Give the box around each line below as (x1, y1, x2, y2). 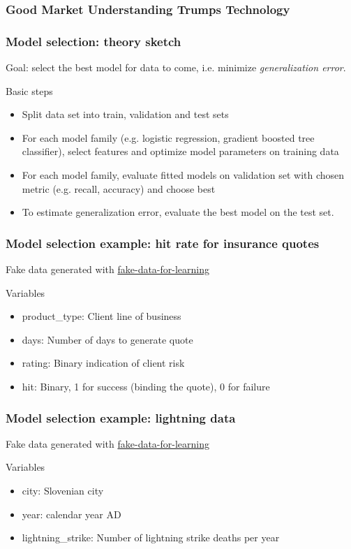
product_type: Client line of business (22, 309, 181, 323)
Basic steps (6, 83, 53, 98)
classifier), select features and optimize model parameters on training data (22, 144, 339, 159)
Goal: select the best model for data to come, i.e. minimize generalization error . (6, 60, 346, 75)
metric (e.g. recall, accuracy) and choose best (22, 181, 216, 196)
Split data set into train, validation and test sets (22, 107, 229, 122)
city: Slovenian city (22, 483, 104, 497)
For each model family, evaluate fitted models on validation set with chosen (22, 168, 345, 182)
